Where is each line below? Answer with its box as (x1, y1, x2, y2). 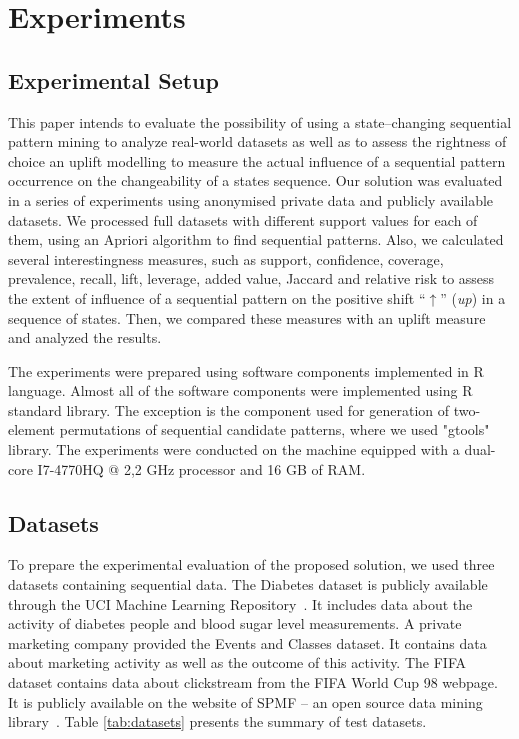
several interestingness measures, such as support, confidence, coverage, (8, 248, 444, 269)
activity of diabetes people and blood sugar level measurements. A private (8, 613, 462, 634)
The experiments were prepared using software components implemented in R (8, 360, 484, 381)
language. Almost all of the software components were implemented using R (8, 380, 473, 401)
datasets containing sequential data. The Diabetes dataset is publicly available (8, 574, 488, 595)
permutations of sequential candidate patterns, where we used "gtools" (59, 419, 490, 440)
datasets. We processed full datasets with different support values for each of (8, 209, 478, 230)
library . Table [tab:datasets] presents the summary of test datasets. (8, 711, 427, 732)
